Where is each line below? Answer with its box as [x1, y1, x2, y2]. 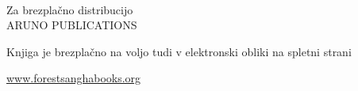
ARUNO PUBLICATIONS [6, 17, 137, 33]
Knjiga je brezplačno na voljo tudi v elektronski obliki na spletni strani [6, 43, 352, 59]
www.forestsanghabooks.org [6, 70, 141, 86]
